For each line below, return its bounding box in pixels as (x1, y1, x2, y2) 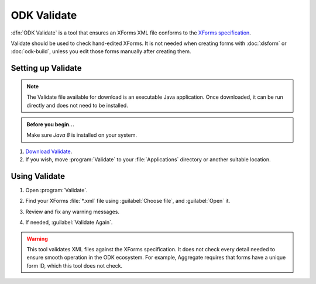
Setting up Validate (11, 63, 82, 73)
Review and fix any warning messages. (25, 208, 120, 215)
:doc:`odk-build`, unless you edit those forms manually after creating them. (11, 48, 191, 55)
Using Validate (11, 171, 66, 181)
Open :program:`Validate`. (25, 186, 88, 193)
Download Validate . (25, 148, 73, 155)
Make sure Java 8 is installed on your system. (26, 131, 138, 138)
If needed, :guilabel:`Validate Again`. (25, 219, 113, 226)
